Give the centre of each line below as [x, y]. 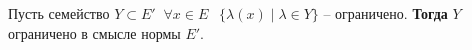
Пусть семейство [59, 13]
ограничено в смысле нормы [94, 32]
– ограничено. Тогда [385, 13]
